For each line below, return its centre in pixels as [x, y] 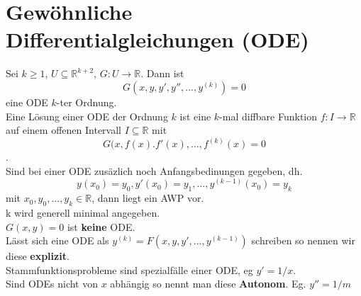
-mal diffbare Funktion [268, 116]
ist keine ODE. [101, 226]
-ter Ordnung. [87, 102]
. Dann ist [162, 73]
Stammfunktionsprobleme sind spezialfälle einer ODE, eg [129, 269]
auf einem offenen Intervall [63, 130]
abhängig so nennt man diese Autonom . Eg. [208, 284]
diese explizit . [38, 256]
